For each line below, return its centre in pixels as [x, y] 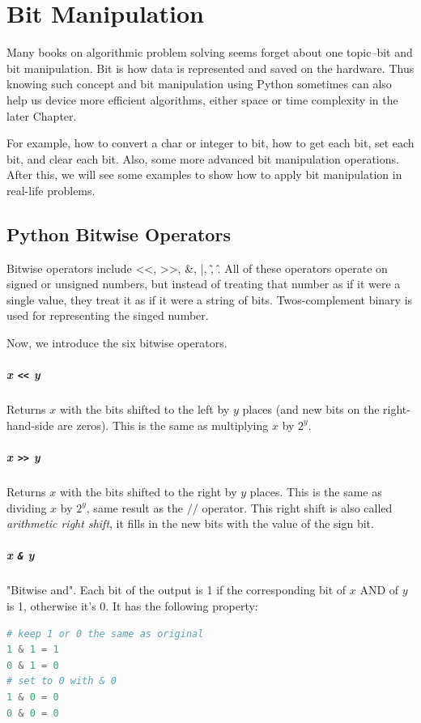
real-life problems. [51, 190]
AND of [379, 590]
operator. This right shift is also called [297, 507]
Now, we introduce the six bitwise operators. [117, 343]
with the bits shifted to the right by [148, 492]
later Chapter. [42, 115]
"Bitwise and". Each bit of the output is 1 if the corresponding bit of [176, 590]
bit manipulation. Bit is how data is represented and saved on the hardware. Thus [210, 68]
